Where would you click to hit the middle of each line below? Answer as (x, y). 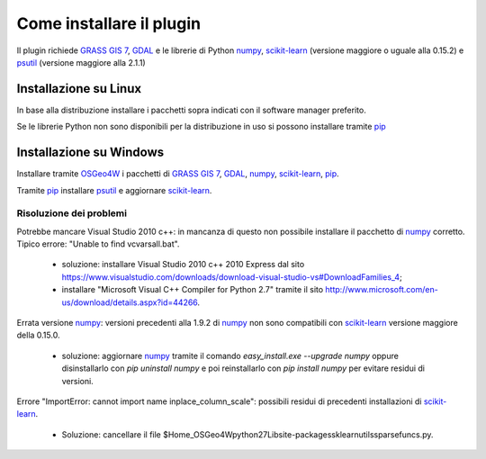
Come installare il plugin (109, 23)
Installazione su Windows (90, 153)
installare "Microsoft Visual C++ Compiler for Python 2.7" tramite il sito (193, 290)
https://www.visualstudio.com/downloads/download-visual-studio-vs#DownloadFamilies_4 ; (232, 277)
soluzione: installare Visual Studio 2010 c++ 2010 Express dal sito (183, 265)
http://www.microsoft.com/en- (382, 290)
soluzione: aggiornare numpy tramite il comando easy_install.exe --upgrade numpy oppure (230, 355)
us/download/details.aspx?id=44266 (130, 302)
